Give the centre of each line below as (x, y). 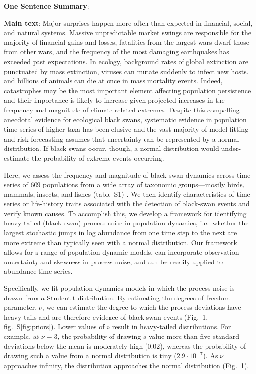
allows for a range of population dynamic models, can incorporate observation (122, 252)
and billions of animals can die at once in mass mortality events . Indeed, (113, 81)
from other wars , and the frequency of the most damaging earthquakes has (117, 52)
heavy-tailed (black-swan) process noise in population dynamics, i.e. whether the (126, 223)
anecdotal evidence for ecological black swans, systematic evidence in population (125, 119)
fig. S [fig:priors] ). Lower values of (54, 326)
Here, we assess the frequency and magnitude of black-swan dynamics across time (127, 174)
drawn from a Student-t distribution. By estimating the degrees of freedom (117, 297)
